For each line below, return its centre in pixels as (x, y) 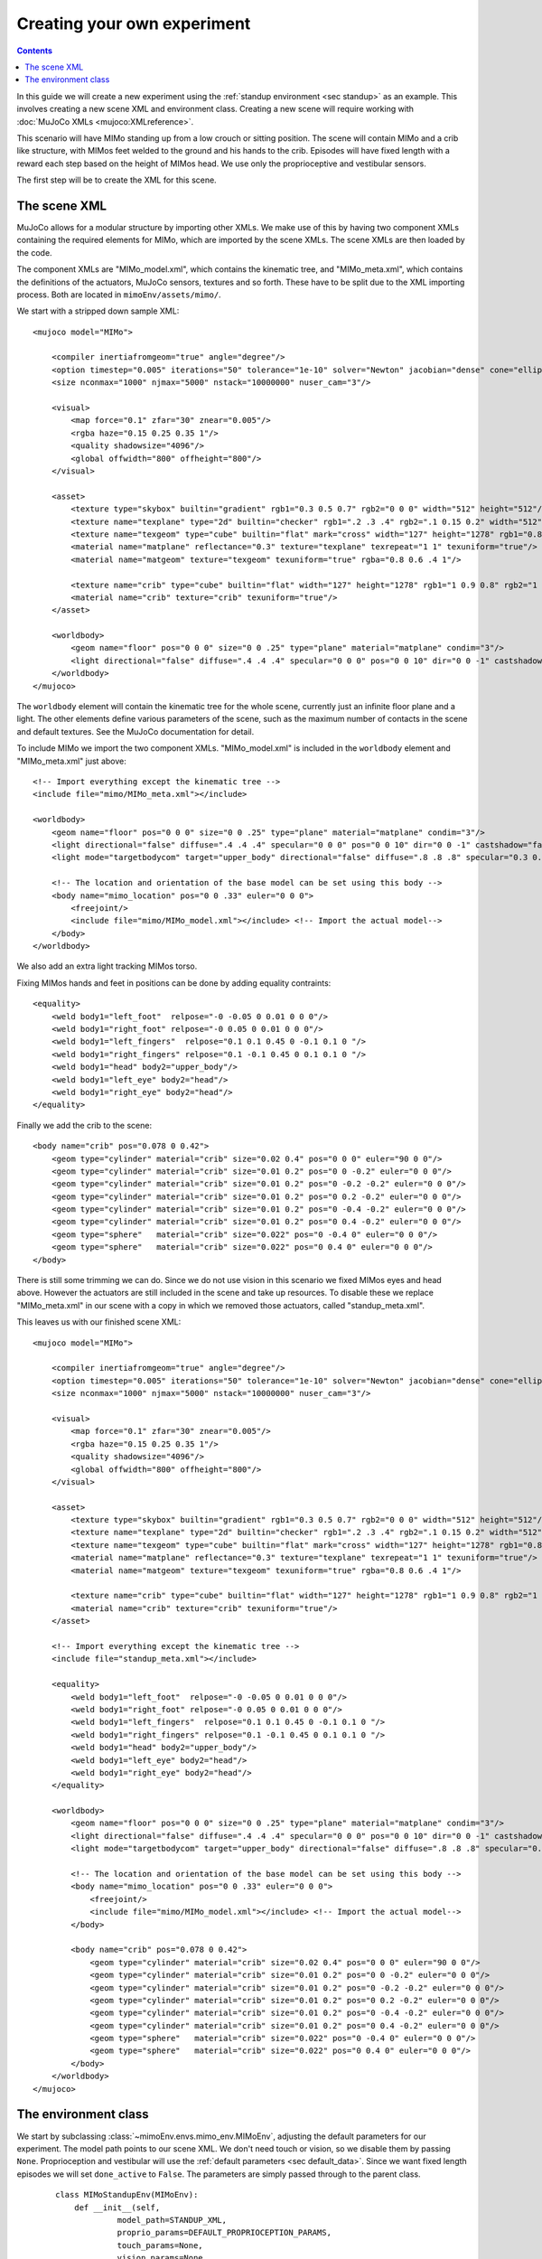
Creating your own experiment (134, 23)
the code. (35, 252)
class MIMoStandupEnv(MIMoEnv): (127, 2195)
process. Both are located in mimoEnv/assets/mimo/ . (119, 295)
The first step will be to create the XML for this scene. (117, 180)
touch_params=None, (160, 2245)
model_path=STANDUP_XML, (172, 2220)
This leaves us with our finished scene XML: (99, 1322)
